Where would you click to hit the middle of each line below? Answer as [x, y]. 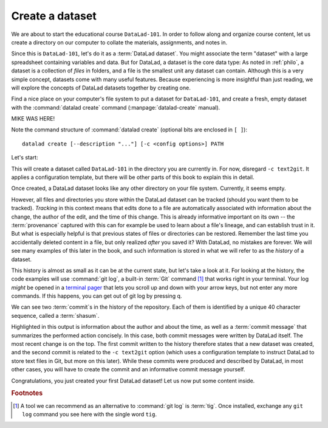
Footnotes [27, 393]
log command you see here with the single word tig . [90, 415]
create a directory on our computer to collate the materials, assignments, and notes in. [119, 42]
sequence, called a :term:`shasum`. [55, 315]
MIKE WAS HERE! [33, 119]
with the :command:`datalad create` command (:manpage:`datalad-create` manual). [116, 107]
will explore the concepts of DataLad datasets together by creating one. [101, 88]
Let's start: [25, 158]
